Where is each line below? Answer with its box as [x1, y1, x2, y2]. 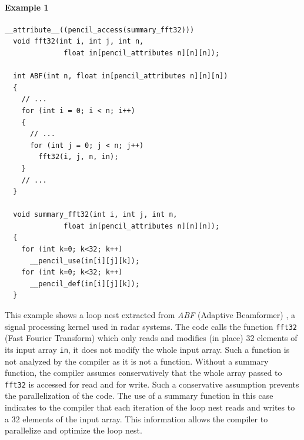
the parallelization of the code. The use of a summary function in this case [5, 389, 273, 402]
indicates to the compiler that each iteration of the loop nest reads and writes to [5, 401, 295, 413]
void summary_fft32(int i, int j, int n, [13, 210, 178, 219]
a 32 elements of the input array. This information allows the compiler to [5, 412, 268, 425]
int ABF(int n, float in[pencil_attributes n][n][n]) [13, 72, 228, 81]
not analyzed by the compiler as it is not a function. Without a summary [5, 355, 269, 367]
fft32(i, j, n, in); [38, 153, 119, 161]
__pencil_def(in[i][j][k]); [29, 279, 140, 288]
